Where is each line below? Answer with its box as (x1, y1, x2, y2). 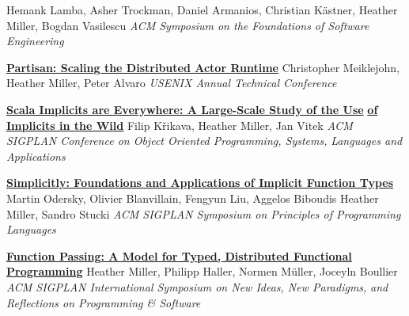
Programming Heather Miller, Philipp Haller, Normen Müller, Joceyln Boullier (6, 263, 398, 280)
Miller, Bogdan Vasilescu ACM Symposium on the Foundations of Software (6, 17, 369, 33)
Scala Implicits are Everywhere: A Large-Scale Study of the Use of (6, 101, 378, 117)
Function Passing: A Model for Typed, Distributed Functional (6, 247, 352, 264)
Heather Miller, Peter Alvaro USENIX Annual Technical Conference (6, 74, 337, 91)
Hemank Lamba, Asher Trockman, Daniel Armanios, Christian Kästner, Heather (6, 2, 398, 17)
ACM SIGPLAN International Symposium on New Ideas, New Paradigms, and (6, 278, 388, 295)
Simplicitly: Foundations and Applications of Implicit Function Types (6, 174, 394, 191)
